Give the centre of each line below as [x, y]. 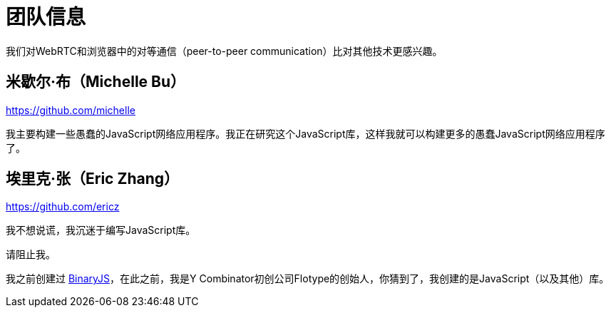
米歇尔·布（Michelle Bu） [96, 82]
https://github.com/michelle [71, 110]
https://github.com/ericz [63, 207]
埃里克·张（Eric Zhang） [92, 179]
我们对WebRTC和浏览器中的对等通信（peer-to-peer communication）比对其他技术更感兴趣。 [224, 51]
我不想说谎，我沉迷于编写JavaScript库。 [101, 230]
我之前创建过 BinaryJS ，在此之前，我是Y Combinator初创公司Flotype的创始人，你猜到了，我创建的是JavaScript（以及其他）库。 [308, 279]
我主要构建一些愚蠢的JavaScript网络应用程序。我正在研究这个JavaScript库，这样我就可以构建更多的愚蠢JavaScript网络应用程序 [305, 133]
